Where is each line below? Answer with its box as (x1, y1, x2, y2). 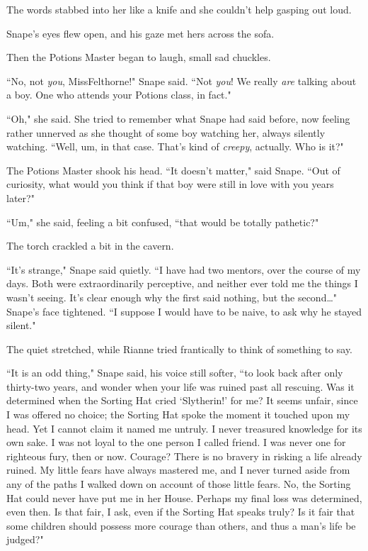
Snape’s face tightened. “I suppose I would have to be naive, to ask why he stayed (6, 304, 362, 318)
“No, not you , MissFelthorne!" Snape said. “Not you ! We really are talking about (6, 73, 357, 88)
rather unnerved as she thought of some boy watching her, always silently (6, 125, 326, 140)
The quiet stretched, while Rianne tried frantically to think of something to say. (6, 341, 353, 356)
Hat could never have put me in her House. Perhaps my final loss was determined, (6, 490, 362, 505)
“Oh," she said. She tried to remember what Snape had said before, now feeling (6, 111, 350, 126)
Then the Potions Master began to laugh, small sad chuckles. (6, 50, 271, 65)
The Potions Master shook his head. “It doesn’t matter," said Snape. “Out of (6, 162, 340, 177)
